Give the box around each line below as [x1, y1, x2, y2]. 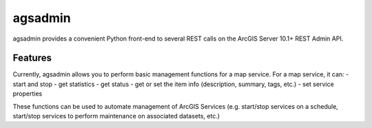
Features [12, 52, 52, 64]
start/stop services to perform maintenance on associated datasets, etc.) [12, 112, 220, 120]
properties [12, 89, 43, 98]
